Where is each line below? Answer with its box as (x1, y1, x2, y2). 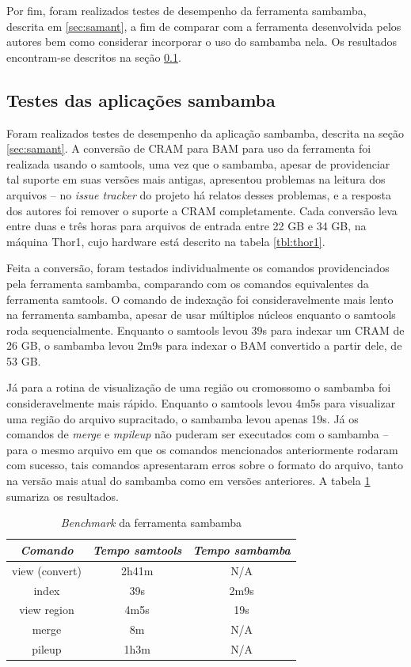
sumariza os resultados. (6, 487, 119, 504)
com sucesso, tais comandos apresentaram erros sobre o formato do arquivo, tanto (6, 457, 403, 473)
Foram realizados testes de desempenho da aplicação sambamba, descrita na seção (6, 124, 405, 141)
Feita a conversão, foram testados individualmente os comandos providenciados (6, 260, 390, 276)
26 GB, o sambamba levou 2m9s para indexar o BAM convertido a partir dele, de (6, 337, 402, 354)
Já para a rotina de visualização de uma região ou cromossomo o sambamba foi (6, 379, 391, 396)
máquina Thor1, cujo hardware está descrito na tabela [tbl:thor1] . (6, 233, 325, 249)
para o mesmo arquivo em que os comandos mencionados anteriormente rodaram (6, 441, 398, 457)
